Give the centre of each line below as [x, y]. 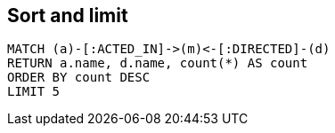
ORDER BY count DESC [79, 78]
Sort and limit [68, 16]
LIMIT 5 [34, 92]
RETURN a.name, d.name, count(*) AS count [158, 63]
